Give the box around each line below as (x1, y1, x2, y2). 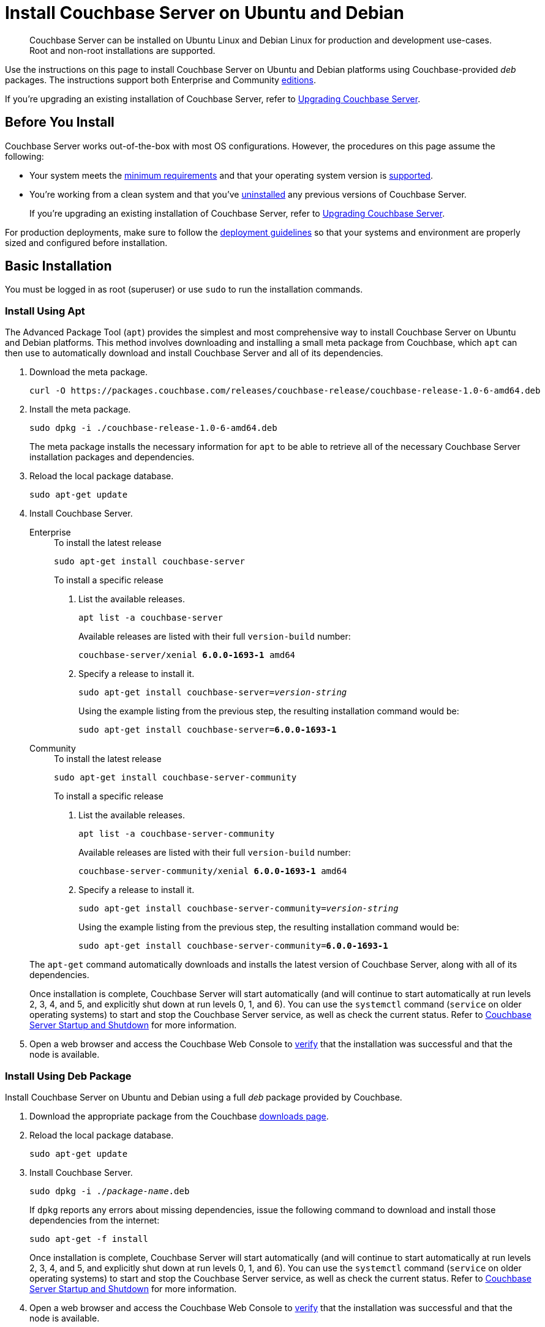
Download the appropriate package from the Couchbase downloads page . (29, 1110, 329, 1121)
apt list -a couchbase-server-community (78, 829, 275, 839)
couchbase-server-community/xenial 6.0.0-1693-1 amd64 (78, 866, 347, 877)
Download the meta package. (29, 367, 148, 378)
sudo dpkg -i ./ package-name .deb (29, 1186, 190, 1196)
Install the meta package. (29, 404, 131, 415)
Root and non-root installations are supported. (29, 45, 216, 56)
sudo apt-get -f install (29, 1233, 148, 1244)
